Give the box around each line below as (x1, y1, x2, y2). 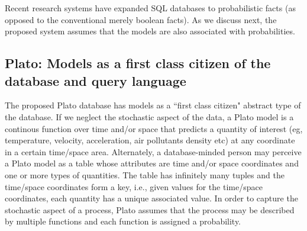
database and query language (5, 71, 186, 89)
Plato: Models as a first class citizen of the (5, 54, 271, 72)
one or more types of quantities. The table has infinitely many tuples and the (5, 168, 285, 181)
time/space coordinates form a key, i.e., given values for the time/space (5, 180, 263, 192)
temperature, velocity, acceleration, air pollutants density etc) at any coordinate (5, 134, 295, 146)
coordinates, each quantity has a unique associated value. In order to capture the (5, 192, 298, 204)
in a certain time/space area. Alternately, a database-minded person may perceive (5, 145, 302, 158)
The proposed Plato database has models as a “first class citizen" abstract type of (5, 99, 301, 111)
